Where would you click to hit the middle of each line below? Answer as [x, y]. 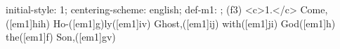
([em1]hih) [28, 23]
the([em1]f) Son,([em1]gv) [61, 37]
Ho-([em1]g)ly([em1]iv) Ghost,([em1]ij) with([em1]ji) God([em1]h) [194, 23]
